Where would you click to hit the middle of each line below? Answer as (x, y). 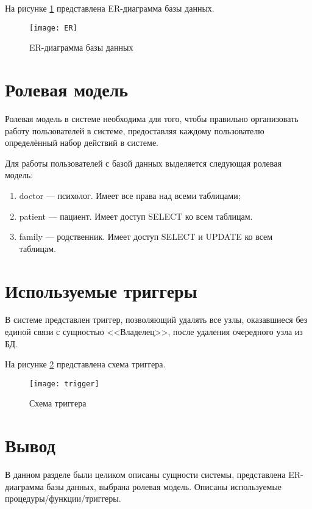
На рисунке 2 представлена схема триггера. (85, 364)
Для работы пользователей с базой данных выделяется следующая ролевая (143, 163)
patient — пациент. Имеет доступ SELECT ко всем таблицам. (136, 216)
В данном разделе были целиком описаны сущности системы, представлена (145, 475)
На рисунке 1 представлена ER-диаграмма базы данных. (110, 8)
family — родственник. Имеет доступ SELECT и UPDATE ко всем (146, 236)
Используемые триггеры (101, 290)
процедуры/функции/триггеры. (63, 498)
